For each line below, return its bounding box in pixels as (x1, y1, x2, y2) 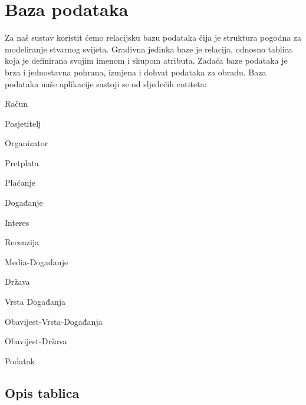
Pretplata (5, 156, 39, 169)
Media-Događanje (5, 255, 68, 268)
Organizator (5, 137, 48, 149)
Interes (5, 216, 29, 228)
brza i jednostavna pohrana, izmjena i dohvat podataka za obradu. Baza (5, 65, 266, 78)
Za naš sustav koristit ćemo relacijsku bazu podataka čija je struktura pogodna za (5, 31, 302, 44)
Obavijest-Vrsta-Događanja (5, 315, 103, 327)
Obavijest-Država (5, 335, 67, 347)
